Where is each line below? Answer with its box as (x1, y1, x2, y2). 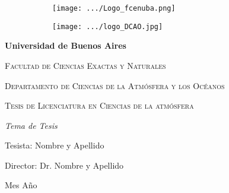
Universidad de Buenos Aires (5, 39, 126, 52)
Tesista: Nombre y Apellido (5, 139, 104, 151)
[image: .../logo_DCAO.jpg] (52, 22, 163, 31)
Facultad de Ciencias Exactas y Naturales (5, 59, 166, 71)
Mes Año (5, 179, 37, 191)
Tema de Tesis (5, 119, 58, 131)
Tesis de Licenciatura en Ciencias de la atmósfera (5, 99, 194, 112)
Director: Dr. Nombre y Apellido (5, 159, 124, 171)
